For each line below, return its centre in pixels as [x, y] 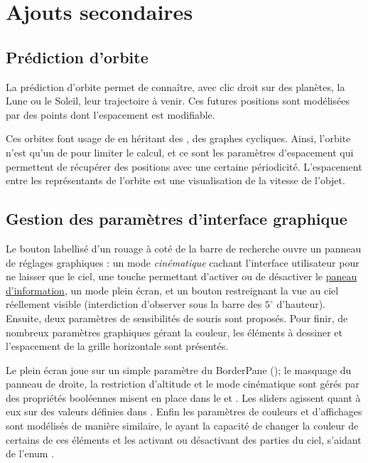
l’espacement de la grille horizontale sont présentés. [117, 346]
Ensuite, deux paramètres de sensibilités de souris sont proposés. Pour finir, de [177, 318]
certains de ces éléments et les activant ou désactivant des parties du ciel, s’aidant [184, 439]
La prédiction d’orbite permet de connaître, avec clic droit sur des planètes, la [175, 86]
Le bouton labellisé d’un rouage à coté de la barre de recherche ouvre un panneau [184, 248]
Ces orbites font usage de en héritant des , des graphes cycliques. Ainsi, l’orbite [178, 138]
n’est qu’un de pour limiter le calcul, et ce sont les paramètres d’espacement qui [180, 152]
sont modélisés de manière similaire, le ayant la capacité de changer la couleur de [182, 426]
